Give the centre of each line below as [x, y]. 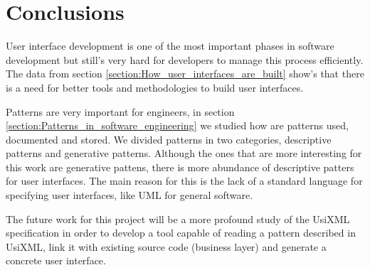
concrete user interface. [56, 260]
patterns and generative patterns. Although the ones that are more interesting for [184, 153]
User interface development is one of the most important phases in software [170, 46]
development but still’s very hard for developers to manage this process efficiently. [185, 59]
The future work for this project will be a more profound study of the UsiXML [178, 218]
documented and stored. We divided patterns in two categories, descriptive [169, 139]
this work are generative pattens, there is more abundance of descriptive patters [180, 167]
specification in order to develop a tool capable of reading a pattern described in [181, 233]
